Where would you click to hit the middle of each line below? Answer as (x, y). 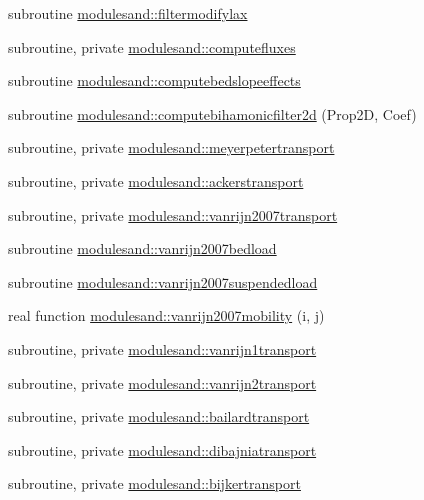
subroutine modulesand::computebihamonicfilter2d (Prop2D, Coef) (212, 113)
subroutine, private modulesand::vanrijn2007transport (173, 214)
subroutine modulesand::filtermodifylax (128, 13)
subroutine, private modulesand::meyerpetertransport (171, 147)
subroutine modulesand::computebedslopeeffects (154, 80)
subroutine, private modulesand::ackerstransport (156, 180)
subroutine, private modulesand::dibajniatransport (162, 449)
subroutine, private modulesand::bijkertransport (154, 483)
